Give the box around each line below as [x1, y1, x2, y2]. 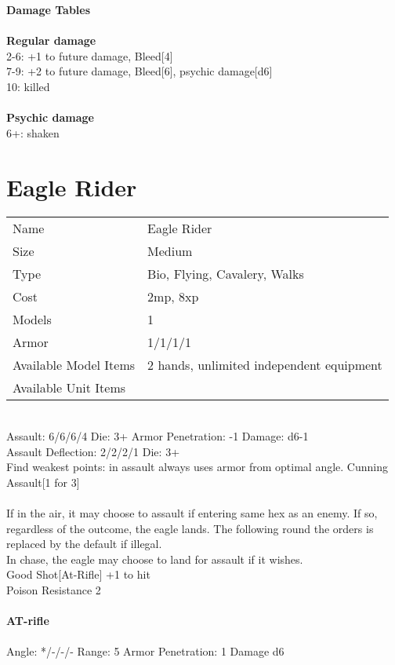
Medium [147, 242, 193, 261]
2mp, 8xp [147, 287, 199, 306]
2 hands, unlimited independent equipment [147, 356, 382, 375]
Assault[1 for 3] [6, 473, 80, 490]
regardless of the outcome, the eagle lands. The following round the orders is [6, 520, 374, 536]
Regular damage [6, 32, 96, 49]
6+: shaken [6, 124, 60, 141]
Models [13, 310, 52, 329]
